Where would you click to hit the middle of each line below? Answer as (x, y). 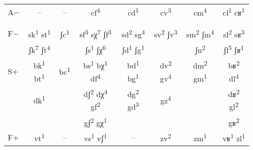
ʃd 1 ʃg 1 (133, 49)
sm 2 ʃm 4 (200, 33)
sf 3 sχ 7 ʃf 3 (96, 33)
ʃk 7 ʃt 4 (39, 49)
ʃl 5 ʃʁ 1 (234, 49)
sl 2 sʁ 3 (234, 33)
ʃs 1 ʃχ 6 (95, 49)
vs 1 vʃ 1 (95, 137)
